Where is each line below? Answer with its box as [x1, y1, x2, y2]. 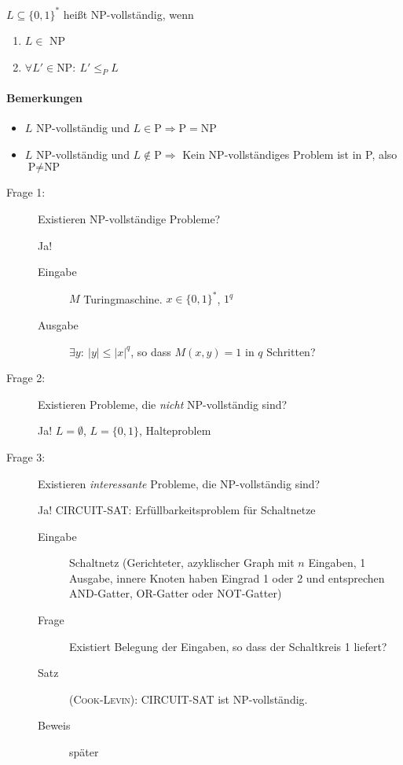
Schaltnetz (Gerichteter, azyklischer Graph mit [69, 554, 295, 571]
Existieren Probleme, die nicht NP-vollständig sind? [38, 395, 288, 412]
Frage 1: [6, 184, 46, 200]
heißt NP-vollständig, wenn [63, 6, 194, 22]
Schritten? [266, 343, 316, 359]
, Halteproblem [138, 422, 211, 439]
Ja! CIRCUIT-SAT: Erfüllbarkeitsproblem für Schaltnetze [38, 502, 316, 518]
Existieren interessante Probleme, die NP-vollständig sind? [38, 475, 321, 491]
